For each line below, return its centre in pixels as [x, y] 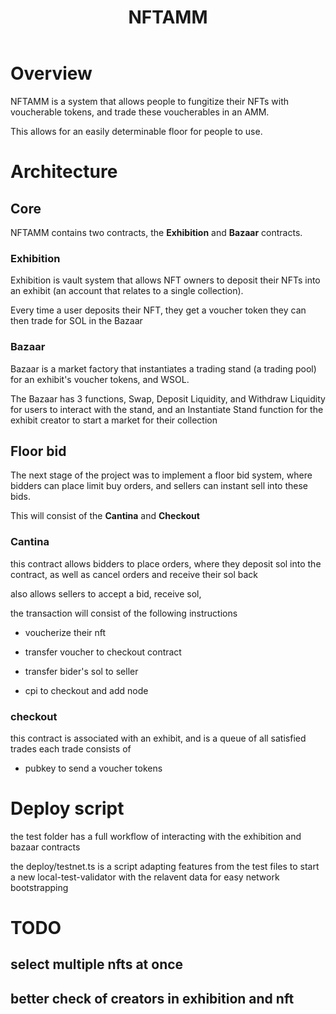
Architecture [64, 172]
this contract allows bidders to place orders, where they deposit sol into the [166, 563]
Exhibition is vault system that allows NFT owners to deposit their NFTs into [165, 280]
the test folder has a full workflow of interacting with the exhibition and [156, 836]
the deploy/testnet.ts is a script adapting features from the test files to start [165, 866]
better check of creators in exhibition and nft [152, 998]
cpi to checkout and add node [86, 690]
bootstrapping [39, 887]
